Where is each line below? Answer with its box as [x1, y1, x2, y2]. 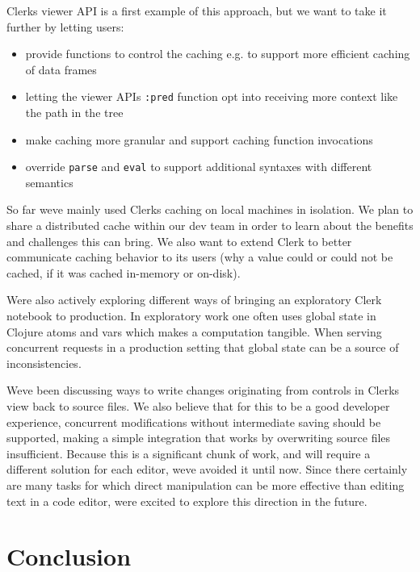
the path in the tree [25, 104, 124, 121]
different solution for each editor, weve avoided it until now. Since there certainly [6, 461, 408, 478]
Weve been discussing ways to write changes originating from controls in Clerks [6, 382, 400, 399]
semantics [25, 173, 73, 190]
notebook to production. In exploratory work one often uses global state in [6, 307, 376, 324]
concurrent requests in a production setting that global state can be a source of [6, 339, 399, 356]
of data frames [25, 61, 97, 77]
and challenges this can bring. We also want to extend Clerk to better [6, 232, 352, 249]
